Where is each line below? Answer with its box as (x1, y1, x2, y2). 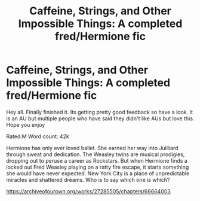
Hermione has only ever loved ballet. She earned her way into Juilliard (6, 144, 179, 151)
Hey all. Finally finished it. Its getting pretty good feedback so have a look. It (6, 108, 193, 115)
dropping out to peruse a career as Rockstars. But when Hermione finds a (6, 157, 188, 164)
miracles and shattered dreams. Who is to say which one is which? (6, 176, 170, 183)
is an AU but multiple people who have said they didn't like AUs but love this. (6, 115, 195, 122)
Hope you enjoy (6, 121, 45, 128)
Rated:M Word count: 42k (6, 133, 70, 140)
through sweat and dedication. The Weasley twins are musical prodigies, (6, 151, 185, 158)
